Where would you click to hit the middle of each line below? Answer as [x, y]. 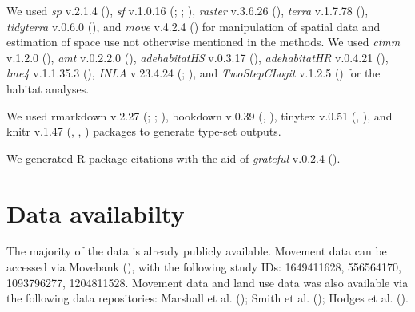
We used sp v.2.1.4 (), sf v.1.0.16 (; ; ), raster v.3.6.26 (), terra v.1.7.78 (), [188, 10]
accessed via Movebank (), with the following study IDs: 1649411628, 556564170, [204, 267]
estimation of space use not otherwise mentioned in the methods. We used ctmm [204, 42]
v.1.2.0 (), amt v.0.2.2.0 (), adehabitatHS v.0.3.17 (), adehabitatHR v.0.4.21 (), [198, 57]
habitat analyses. [48, 88]
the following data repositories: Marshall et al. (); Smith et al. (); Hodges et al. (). [207, 298]
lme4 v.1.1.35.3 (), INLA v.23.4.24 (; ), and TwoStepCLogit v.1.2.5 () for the [194, 73]
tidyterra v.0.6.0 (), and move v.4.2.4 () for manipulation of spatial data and [194, 26]
